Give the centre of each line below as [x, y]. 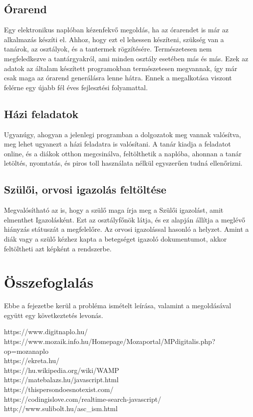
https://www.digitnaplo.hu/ [46, 331]
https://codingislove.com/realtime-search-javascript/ [83, 399]
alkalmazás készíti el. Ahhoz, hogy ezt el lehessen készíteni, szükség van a [114, 39]
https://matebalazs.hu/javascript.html [61, 380]
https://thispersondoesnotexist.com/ [59, 389]
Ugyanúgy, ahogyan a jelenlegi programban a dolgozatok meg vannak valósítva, [123, 134]
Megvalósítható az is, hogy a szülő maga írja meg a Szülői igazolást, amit [114, 210]
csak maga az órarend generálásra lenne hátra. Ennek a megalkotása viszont [118, 78]
